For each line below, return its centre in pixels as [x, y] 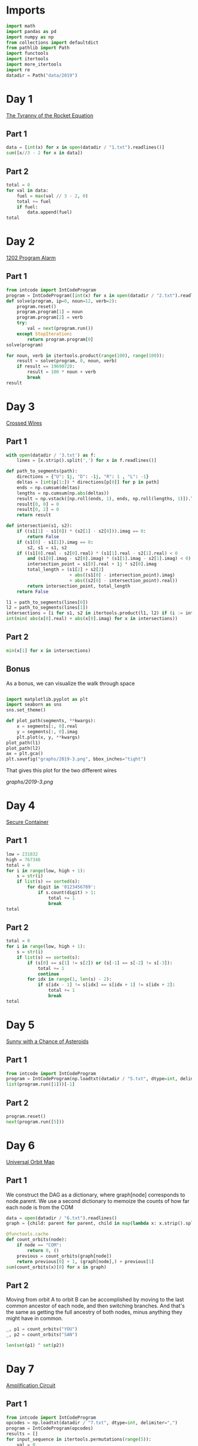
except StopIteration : [44, 334]
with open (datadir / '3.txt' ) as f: [51, 455]
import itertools [27, 59]
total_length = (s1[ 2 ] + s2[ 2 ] [66, 570]
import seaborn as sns [34, 705]
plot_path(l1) [24, 743]
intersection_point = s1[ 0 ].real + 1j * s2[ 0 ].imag [92, 564]
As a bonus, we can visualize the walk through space [71, 683]
